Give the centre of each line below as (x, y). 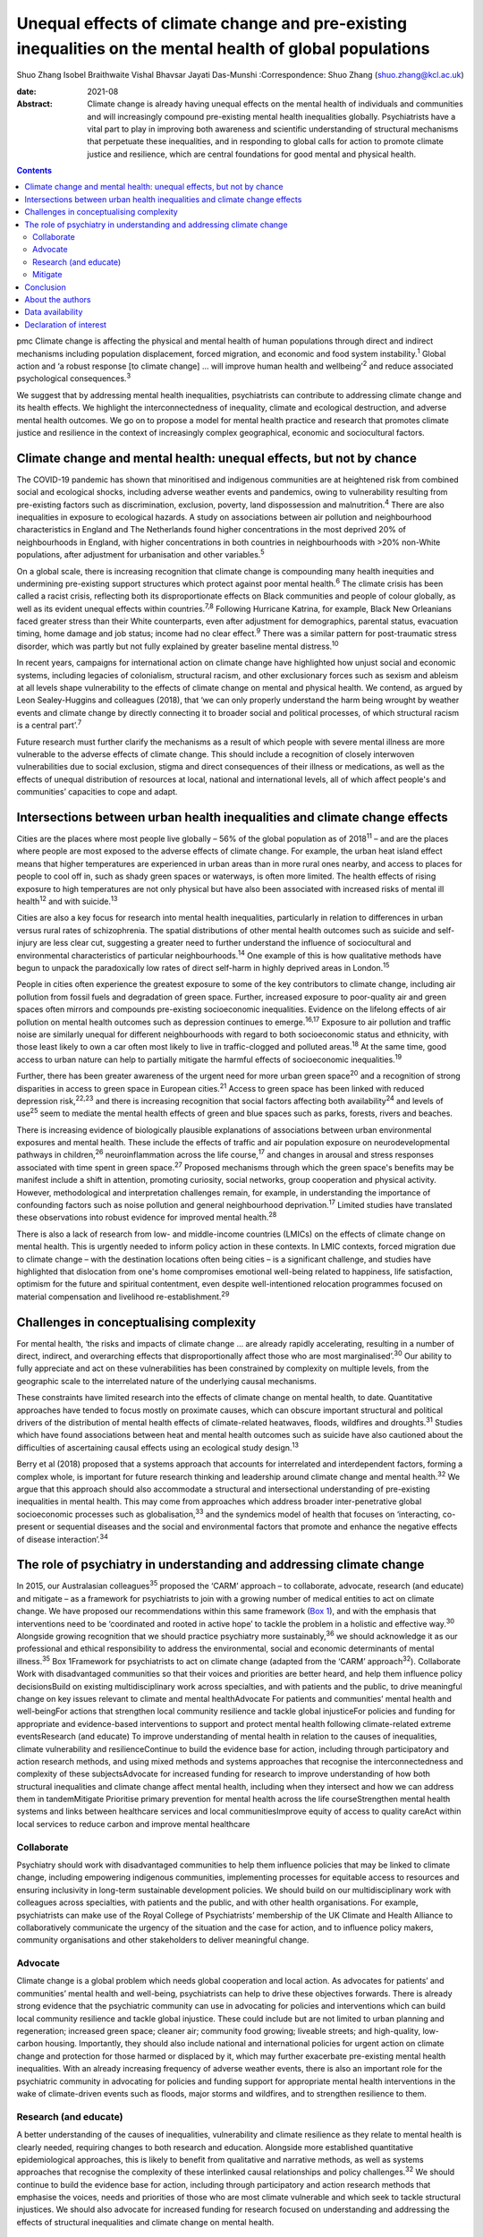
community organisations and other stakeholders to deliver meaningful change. (163, 1940)
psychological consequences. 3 (74, 378)
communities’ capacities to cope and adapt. (97, 792)
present (31, 1527)
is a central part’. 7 (49, 725)
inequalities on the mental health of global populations (223, 48)
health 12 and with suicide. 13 (67, 901)
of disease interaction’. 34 (63, 1538)
